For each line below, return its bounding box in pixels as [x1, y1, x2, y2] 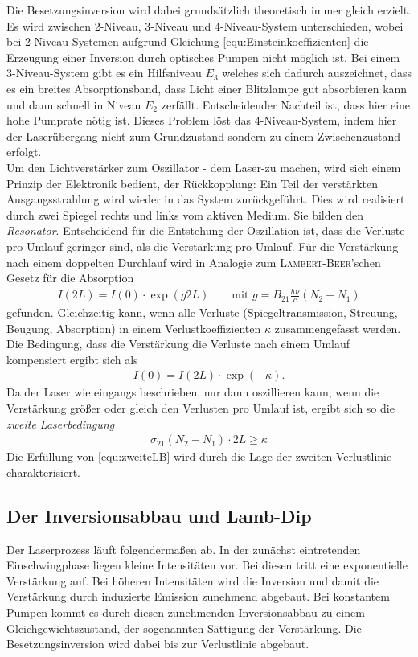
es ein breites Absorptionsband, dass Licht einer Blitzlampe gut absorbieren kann [6, 80, 408, 96]
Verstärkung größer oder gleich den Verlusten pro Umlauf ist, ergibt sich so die [6, 400, 395, 417]
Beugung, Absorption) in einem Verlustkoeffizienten [6, 319, 261, 336]
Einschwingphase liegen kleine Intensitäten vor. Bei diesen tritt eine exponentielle [6, 556, 408, 573]
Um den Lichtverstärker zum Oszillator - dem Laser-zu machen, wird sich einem [6, 158, 401, 175]
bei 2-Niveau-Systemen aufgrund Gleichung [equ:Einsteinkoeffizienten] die [6, 33, 369, 50]
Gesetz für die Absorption [6, 269, 134, 286]
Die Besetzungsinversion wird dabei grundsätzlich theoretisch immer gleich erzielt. [6, 2, 412, 18]
